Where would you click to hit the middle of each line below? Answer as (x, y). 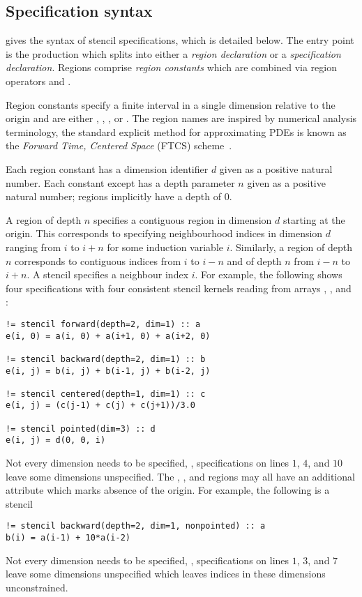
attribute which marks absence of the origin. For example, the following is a (168, 490)
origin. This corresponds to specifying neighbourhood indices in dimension (164, 233)
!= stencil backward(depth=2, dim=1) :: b (106, 359)
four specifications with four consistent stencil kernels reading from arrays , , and (179, 288)
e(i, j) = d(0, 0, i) (56, 440)
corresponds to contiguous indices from (98, 260)
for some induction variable (165, 247)
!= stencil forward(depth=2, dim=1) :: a (103, 324)
